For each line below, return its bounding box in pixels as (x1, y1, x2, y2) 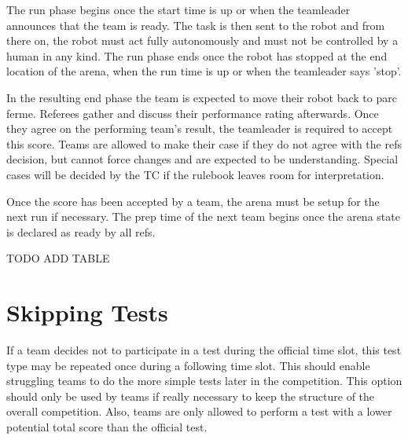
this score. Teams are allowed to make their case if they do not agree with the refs (6, 135, 402, 152)
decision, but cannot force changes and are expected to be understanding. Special (6, 151, 399, 167)
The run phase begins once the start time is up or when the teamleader (6, 2, 351, 17)
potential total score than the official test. (6, 419, 208, 434)
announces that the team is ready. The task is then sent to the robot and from (6, 16, 385, 33)
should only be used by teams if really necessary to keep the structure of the (6, 387, 375, 404)
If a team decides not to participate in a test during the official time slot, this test (6, 342, 402, 358)
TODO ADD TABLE (6, 250, 110, 266)
